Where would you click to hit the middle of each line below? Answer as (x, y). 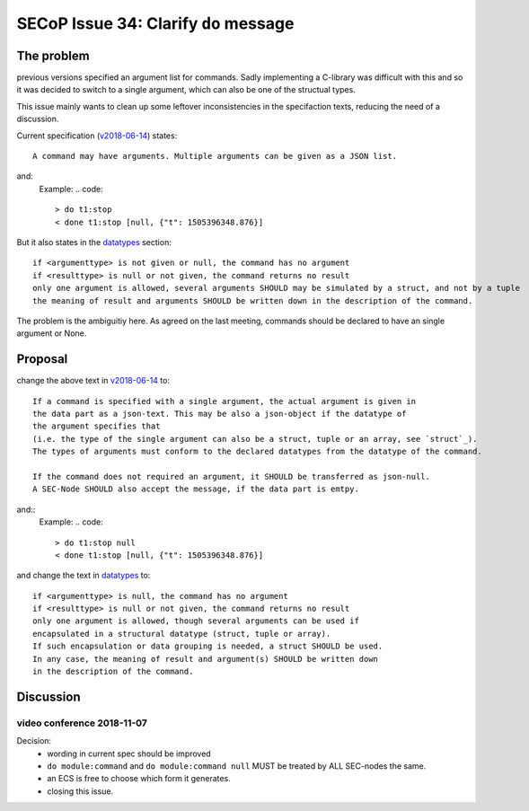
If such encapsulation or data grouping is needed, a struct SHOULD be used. (208, 646)
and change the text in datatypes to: (84, 576)
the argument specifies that (97, 426)
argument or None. (52, 333)
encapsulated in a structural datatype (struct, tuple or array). (182, 634)
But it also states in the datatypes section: (94, 242)
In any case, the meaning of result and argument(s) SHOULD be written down (206, 659)
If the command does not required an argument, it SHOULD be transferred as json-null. (232, 476)
